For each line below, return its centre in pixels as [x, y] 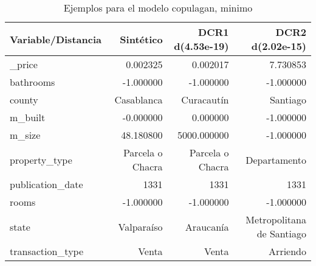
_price [24, 64]
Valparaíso [140, 226]
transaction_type [47, 251]
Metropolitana [276, 219]
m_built [28, 117]
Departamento [276, 159]
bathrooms [33, 82]
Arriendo [287, 251]
